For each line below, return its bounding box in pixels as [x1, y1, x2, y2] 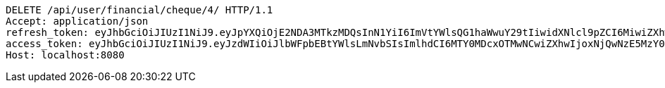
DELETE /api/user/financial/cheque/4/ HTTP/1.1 [6, 4, 273, 15]
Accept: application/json [6, 15, 149, 27]
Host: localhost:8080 [6, 49, 125, 61]
